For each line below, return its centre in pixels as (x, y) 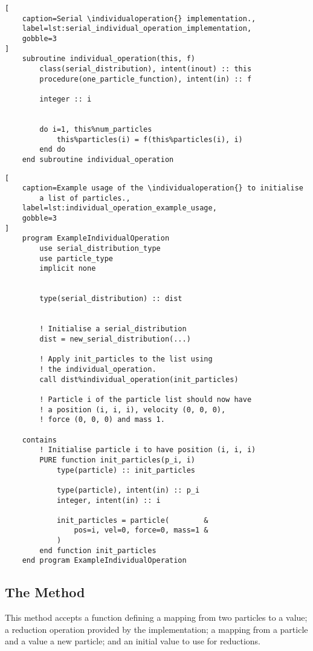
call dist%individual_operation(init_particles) (139, 379)
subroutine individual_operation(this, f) (108, 59)
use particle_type (76, 258)
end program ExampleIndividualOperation (104, 561)
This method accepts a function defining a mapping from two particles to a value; (156, 617)
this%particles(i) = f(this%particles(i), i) (150, 139)
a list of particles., (85, 198)
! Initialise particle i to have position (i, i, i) (148, 450)
